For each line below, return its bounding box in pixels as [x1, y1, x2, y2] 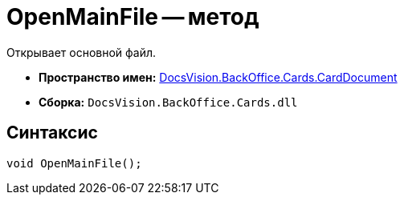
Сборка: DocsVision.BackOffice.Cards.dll [39, 94, 298, 109]
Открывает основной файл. [6, 45, 157, 59]
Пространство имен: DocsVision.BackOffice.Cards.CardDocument [39, 70, 398, 84]
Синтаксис [6, 123, 98, 143]
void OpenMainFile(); [6, 156, 142, 170]
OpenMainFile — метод [6, 3, 259, 30]
